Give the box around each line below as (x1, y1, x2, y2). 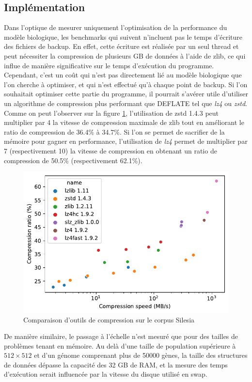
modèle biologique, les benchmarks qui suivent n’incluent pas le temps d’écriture (4, 31, 243, 42)
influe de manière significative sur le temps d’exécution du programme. (4, 60, 214, 70)
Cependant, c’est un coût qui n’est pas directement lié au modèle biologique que (4, 70, 242, 80)
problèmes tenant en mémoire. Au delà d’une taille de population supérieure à (4, 340, 236, 351)
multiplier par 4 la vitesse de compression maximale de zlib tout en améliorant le (4, 117, 244, 127)
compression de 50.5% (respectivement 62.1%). (4, 155, 142, 165)
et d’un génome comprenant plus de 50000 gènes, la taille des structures (34, 350, 248, 360)
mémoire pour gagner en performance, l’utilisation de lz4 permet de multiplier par (4, 136, 248, 146)
